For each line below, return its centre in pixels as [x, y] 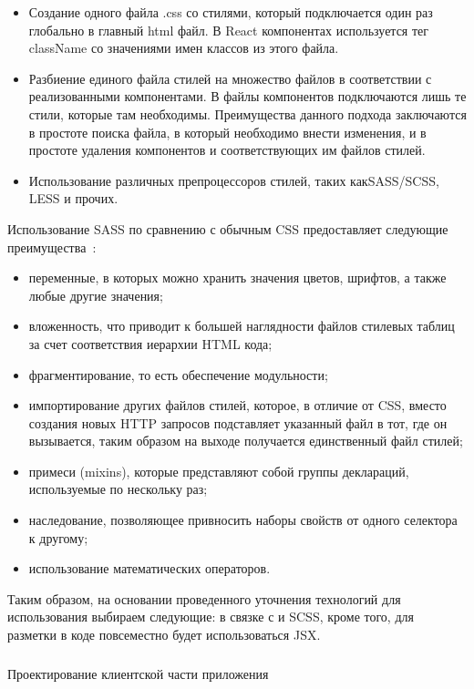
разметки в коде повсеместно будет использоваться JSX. [164, 635]
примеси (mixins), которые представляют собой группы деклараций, [219, 471]
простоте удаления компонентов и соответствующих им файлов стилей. [227, 150]
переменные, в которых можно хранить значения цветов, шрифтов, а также [237, 278]
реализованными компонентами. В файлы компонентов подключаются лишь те [247, 96]
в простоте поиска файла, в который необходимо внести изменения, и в [227, 132]
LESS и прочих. [73, 198]
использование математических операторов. [149, 568]
